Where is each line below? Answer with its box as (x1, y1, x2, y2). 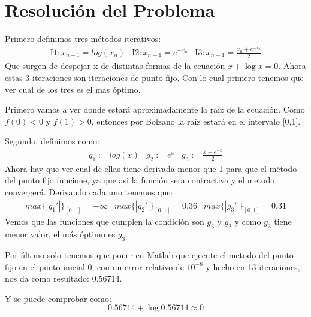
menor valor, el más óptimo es (5, 228, 116, 240)
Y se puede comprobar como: (5, 292, 111, 304)
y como (234, 215, 261, 228)
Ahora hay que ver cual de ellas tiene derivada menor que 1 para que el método (5, 162, 297, 174)
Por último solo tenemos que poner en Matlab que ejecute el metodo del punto (5, 248, 294, 261)
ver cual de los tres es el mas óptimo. (5, 83, 141, 95)
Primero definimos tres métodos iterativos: (5, 32, 161, 45)
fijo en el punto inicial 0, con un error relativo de (5, 260, 184, 273)
